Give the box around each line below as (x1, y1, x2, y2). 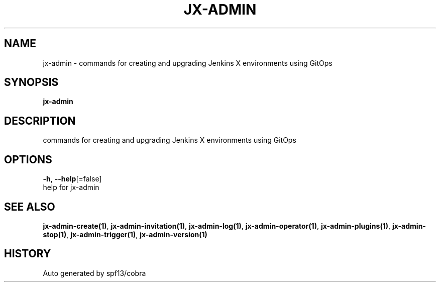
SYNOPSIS (4, 76, 59, 89)
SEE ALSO (4, 200, 55, 213)
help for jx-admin (43, 183, 99, 192)
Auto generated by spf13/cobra (43, 268, 146, 277)
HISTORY (4, 247, 51, 260)
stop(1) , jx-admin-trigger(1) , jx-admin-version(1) (43, 230, 207, 239)
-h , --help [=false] (43, 174, 102, 183)
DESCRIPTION (4, 114, 76, 127)
